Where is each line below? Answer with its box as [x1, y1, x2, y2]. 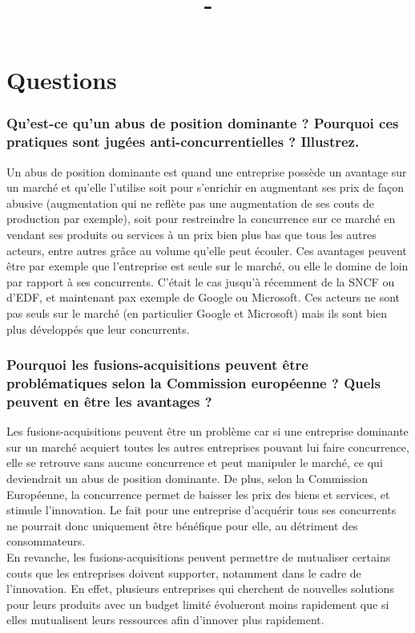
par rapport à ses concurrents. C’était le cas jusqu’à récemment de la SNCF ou [6, 273, 395, 290]
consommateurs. [6, 533, 86, 550]
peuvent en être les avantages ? [6, 392, 212, 411]
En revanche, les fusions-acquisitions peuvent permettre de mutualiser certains [6, 549, 391, 566]
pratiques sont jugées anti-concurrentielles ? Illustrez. [6, 132, 360, 152]
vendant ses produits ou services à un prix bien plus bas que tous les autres [6, 226, 377, 243]
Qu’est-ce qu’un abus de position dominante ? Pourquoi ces [6, 113, 399, 133]
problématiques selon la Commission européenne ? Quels [6, 373, 381, 393]
